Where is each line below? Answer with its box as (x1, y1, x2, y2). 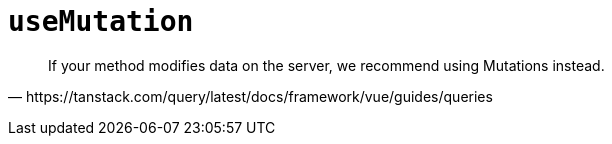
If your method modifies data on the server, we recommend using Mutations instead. (48, 56, 605, 74)
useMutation (8, 5, 194, 38)
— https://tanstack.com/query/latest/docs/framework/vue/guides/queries (8, 87, 493, 105)
